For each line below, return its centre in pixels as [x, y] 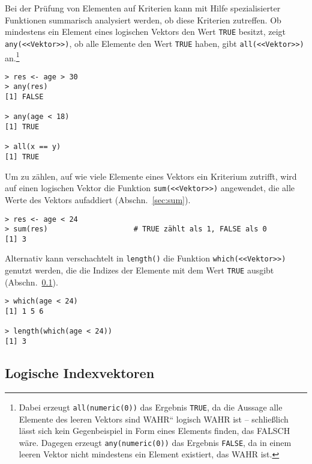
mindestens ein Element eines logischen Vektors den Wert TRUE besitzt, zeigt [145, 32]
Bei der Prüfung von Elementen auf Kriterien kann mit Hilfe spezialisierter [143, 8]
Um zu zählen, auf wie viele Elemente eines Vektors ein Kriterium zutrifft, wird [151, 176]
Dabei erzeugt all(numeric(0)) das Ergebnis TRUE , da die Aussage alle [151, 407]
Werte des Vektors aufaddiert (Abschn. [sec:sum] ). [98, 199]
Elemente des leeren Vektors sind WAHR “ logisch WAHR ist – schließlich [154, 419]
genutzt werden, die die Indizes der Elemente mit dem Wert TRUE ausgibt [139, 270]
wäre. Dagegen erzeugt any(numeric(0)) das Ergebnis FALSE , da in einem [155, 442]
